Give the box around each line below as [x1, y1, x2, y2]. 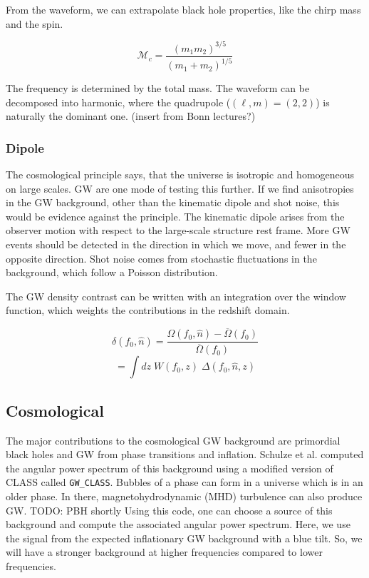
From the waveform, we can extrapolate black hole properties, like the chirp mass [6, 2, 361, 16]
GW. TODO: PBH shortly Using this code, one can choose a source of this [6, 502, 333, 517]
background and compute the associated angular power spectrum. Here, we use [6, 517, 350, 532]
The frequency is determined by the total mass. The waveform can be [6, 81, 310, 96]
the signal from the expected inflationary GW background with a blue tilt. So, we [6, 530, 363, 545]
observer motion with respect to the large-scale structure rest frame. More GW [6, 223, 350, 238]
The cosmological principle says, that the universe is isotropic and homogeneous [6, 167, 355, 182]
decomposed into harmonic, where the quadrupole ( [6, 94, 231, 109]
